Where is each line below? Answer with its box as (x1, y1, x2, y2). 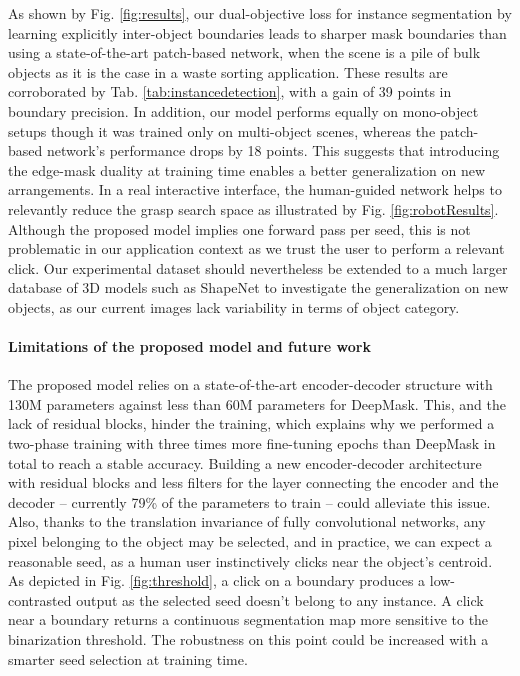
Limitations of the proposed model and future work (8, 336, 371, 357)
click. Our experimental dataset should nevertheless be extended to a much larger (8, 257, 508, 278)
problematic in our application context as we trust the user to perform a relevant (8, 238, 505, 259)
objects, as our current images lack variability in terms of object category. (8, 296, 460, 317)
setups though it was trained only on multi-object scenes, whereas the (8, 120, 436, 141)
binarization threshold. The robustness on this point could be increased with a (8, 629, 489, 650)
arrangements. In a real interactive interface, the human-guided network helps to (8, 179, 502, 200)
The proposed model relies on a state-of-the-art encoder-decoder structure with (8, 374, 493, 395)
